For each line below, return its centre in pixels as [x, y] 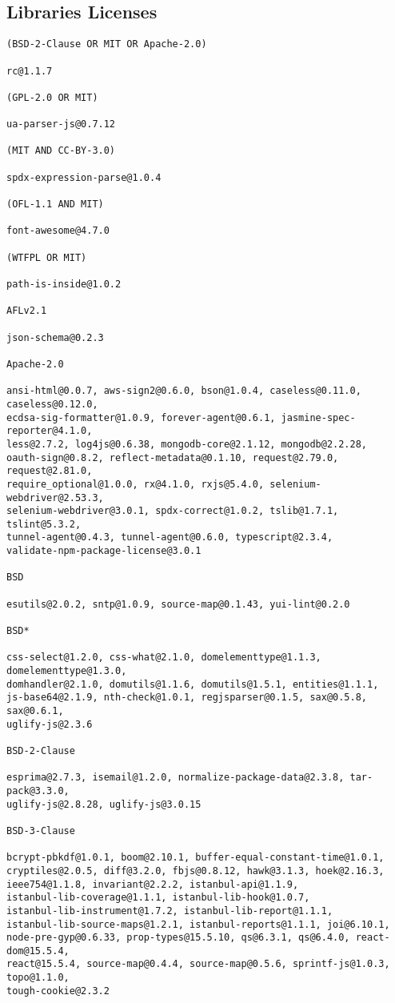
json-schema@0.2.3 [55, 337]
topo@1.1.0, [38, 978]
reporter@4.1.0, [50, 431]
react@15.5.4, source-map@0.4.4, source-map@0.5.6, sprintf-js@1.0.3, [198, 964]
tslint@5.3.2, [44, 524]
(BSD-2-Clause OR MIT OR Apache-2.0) [107, 44]
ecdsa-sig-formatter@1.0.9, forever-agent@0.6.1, [141, 417]
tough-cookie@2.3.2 [58, 991]
